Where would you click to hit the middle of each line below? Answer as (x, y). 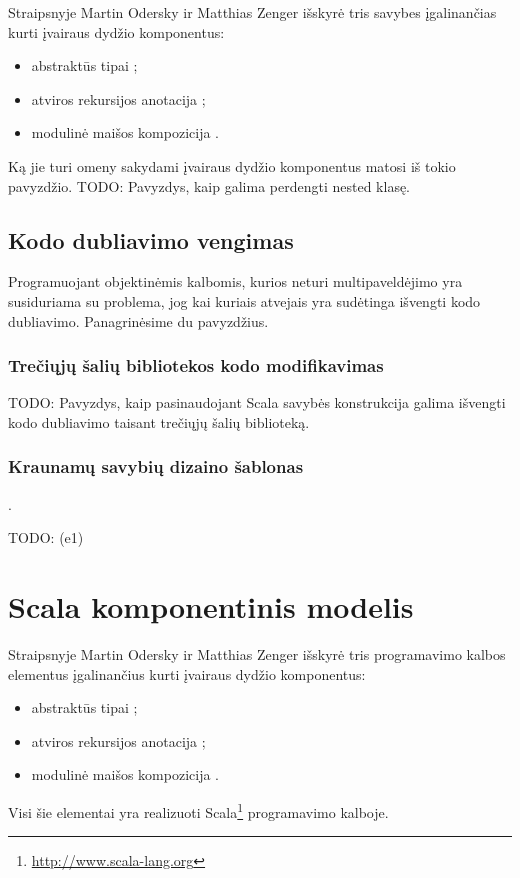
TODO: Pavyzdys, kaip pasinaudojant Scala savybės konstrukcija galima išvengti (257, 402)
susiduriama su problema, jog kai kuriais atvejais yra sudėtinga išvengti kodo (244, 300)
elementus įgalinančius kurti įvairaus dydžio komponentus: (187, 673)
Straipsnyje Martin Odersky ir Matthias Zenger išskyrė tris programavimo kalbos (257, 654)
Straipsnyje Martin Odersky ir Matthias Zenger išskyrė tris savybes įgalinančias (252, 12)
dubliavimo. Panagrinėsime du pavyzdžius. (138, 320)
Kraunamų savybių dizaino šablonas (156, 466)
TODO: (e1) (46, 537)
